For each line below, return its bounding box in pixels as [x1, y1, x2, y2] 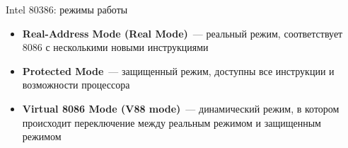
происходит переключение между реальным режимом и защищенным [22, 115, 321, 130]
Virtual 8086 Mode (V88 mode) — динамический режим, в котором [22, 101, 340, 115]
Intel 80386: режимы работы [6, 2, 128, 16]
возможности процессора [22, 77, 130, 92]
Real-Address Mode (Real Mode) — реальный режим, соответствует [22, 25, 343, 40]
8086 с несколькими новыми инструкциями [22, 40, 209, 55]
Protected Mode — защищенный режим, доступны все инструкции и [22, 63, 335, 78]
